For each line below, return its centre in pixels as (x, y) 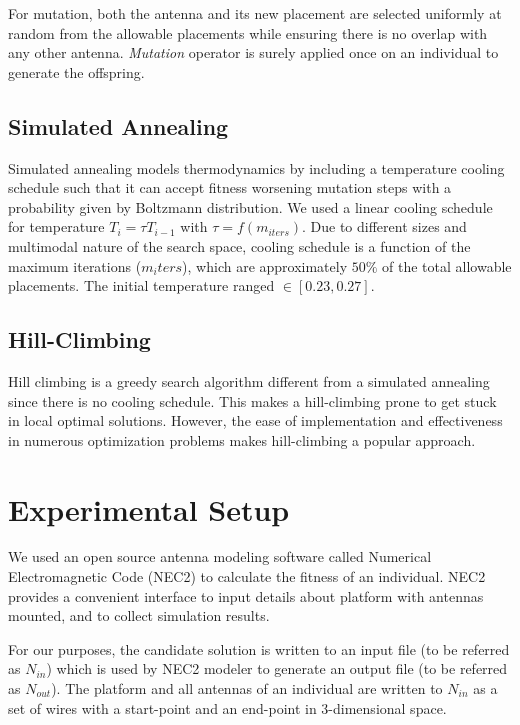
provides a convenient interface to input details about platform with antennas (246, 595)
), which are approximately (265, 265)
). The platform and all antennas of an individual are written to (247, 688)
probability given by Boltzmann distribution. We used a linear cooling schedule (250, 206)
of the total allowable (447, 265)
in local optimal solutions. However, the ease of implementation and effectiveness (255, 420)
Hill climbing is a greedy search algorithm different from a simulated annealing (249, 380)
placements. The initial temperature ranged (141, 285)
